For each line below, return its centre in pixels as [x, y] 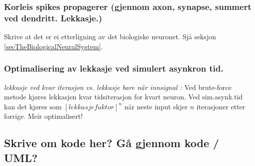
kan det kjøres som [33, 106]
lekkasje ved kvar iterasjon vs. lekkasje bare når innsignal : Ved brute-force [118, 87]
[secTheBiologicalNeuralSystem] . [54, 46]
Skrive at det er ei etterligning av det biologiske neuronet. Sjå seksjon [110, 37]
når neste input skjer [156, 106]
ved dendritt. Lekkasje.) [53, 18]
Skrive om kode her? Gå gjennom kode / [112, 143]
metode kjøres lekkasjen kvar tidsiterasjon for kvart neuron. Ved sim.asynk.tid [124, 97]
